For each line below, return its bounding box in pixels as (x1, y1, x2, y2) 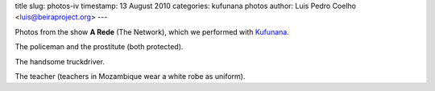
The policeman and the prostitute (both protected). (14, 42, 184, 52)
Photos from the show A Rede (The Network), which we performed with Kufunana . (14, 27, 289, 36)
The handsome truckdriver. (14, 56, 105, 66)
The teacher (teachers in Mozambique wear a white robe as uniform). (14, 71, 246, 81)
